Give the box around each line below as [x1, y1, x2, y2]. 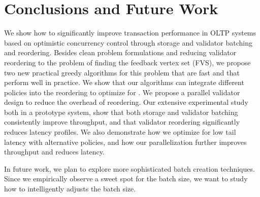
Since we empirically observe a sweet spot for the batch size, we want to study [4, 173, 248, 184]
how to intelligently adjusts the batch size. [4, 183, 136, 194]
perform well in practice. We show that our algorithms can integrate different [4, 77, 244, 88]
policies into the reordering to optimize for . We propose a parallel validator [4, 87, 240, 97]
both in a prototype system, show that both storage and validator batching [4, 106, 238, 117]
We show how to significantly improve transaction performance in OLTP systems [4, 27, 256, 38]
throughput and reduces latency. [4, 146, 105, 157]
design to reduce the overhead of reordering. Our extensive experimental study [4, 97, 248, 107]
